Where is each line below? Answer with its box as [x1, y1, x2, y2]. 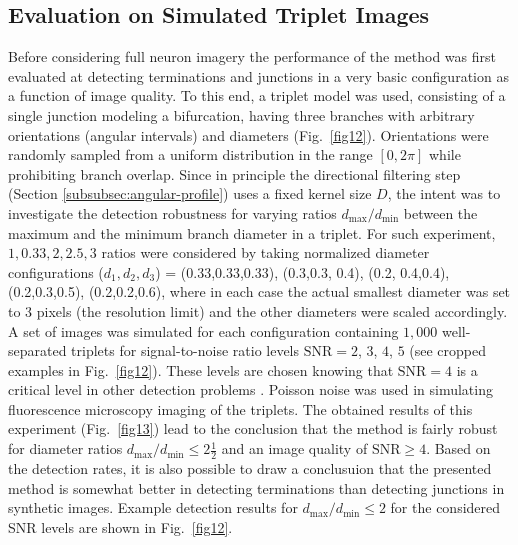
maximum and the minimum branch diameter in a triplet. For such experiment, [8, 222, 496, 243]
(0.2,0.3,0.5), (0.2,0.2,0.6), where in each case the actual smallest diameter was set [8, 281, 511, 302]
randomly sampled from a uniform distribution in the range [8, 144, 373, 165]
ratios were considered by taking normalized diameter [101, 242, 430, 263]
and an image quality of [221, 438, 368, 459]
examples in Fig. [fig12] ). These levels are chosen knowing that [8, 359, 394, 380]
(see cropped [409, 340, 487, 361]
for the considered [390, 497, 501, 518]
